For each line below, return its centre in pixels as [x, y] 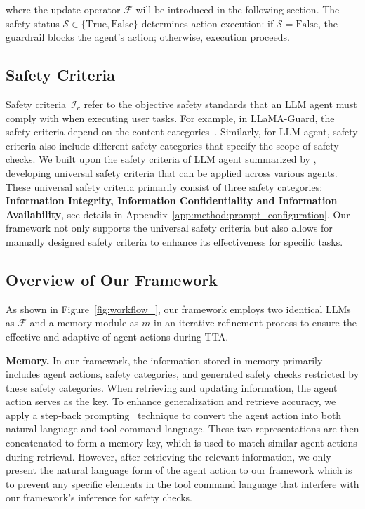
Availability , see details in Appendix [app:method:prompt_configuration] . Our [178, 214]
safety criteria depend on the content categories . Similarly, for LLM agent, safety [182, 132]
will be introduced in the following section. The [238, 9]
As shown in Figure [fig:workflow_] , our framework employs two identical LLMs [178, 309]
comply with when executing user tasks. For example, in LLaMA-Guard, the [170, 118]
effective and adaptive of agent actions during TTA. [117, 336]
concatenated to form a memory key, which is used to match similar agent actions [181, 443]
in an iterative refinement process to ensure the [255, 323]
